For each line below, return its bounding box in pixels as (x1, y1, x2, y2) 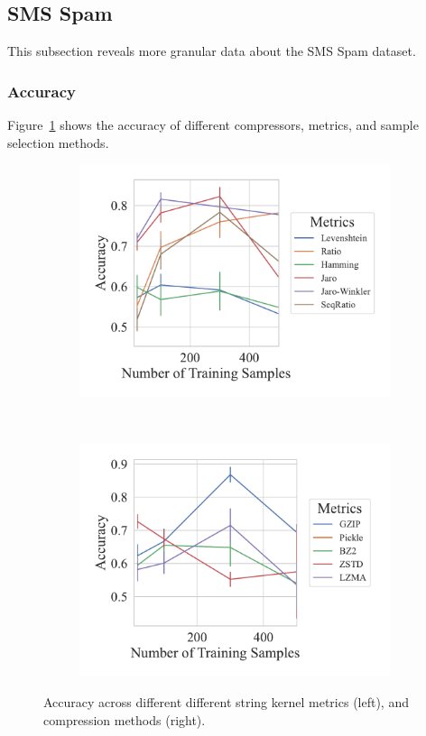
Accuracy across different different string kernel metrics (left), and (43, 692, 409, 711)
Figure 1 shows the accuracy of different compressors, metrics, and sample (7, 115, 419, 134)
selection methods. (7, 133, 109, 152)
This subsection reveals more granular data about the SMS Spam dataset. (7, 41, 416, 60)
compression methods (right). (43, 710, 206, 729)
